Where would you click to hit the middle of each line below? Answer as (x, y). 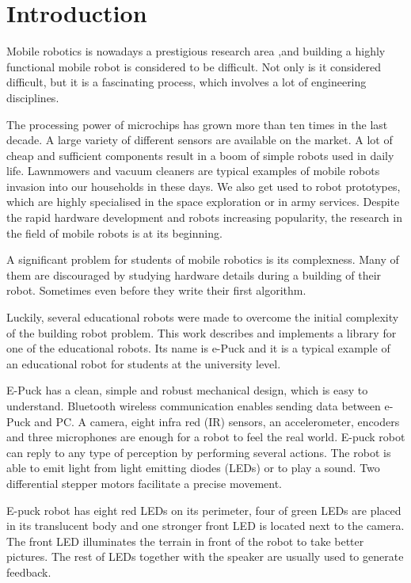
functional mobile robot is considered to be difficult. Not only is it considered (194, 66)
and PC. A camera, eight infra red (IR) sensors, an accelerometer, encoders (217, 421)
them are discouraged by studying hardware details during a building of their (194, 274)
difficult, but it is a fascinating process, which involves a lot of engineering (186, 82)
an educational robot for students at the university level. (144, 363)
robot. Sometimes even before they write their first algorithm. (156, 290)
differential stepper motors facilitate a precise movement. (145, 483)
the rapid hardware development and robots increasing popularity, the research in (204, 217)
